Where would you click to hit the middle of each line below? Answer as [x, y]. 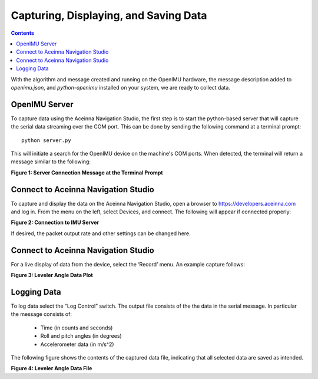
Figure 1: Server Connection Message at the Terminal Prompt [87, 172]
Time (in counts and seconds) [77, 328]
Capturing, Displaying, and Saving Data [109, 15]
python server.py [46, 140]
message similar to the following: [51, 162]
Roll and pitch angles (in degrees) [81, 336]
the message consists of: [41, 314]
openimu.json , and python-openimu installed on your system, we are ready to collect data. [121, 87]
